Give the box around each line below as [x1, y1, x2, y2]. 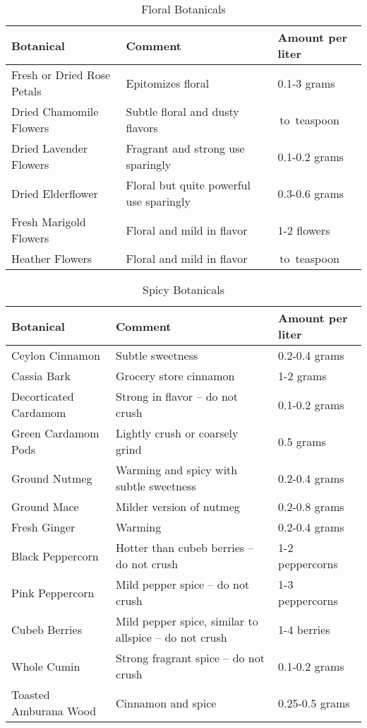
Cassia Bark [11, 368, 71, 384]
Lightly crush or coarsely [116, 425, 239, 441]
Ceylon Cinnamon [11, 347, 100, 363]
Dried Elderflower [11, 184, 98, 201]
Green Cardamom [11, 425, 100, 441]
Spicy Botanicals [143, 281, 224, 298]
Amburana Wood [11, 703, 97, 719]
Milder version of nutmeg [116, 498, 240, 515]
